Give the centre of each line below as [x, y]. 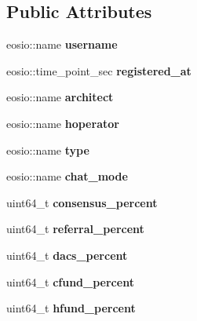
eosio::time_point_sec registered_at [99, 70]
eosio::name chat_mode [67, 176]
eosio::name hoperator [63, 123]
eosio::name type [48, 150]
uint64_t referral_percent [75, 229]
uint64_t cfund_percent [70, 281]
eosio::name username [62, 44]
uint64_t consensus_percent [82, 202]
